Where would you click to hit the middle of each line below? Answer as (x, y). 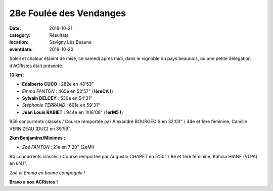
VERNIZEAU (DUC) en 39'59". (40, 129)
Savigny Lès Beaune (71, 42)
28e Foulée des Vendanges (68, 13)
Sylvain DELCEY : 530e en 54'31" (57, 98)
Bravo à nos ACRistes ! (34, 182)
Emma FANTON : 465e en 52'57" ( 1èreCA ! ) (67, 91)
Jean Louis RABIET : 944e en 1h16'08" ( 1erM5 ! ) (73, 112)
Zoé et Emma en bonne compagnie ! (47, 173)
